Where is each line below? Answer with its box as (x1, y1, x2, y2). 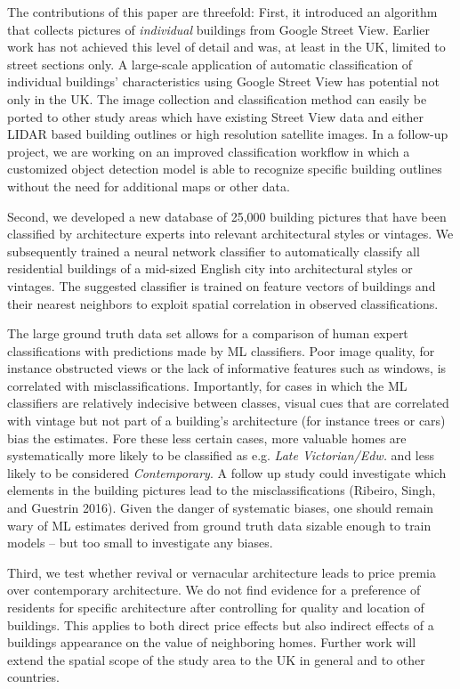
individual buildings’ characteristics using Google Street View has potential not (7, 72, 440, 91)
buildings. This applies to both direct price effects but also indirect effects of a (7, 615, 434, 634)
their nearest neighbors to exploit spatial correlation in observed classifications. (7, 294, 439, 312)
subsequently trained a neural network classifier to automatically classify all (7, 241, 420, 260)
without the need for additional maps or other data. (7, 176, 290, 195)
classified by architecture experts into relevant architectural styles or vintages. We (7, 224, 454, 243)
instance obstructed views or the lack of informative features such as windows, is (7, 359, 447, 377)
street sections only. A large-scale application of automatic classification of (7, 54, 413, 73)
